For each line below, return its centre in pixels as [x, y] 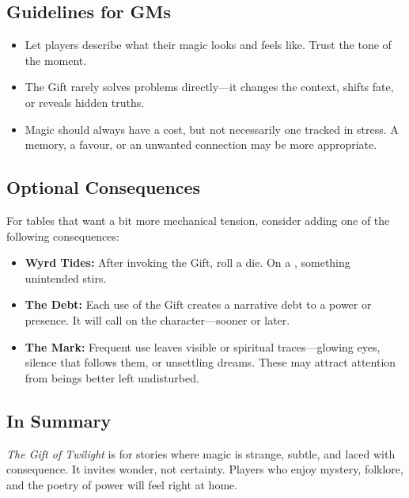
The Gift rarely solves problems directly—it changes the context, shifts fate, [209, 87]
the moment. [56, 60]
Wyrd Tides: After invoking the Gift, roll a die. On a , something [187, 262]
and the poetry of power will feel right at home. [122, 484]
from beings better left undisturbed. [112, 377]
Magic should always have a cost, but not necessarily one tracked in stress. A [212, 129]
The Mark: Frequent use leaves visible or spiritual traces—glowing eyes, [203, 346]
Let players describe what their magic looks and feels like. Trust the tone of [208, 45]
